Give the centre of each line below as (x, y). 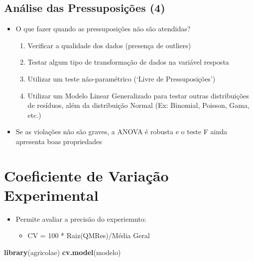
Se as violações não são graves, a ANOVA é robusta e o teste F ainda (121, 131)
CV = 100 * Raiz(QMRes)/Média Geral (89, 235)
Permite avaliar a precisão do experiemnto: (81, 218)
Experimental (51, 195)
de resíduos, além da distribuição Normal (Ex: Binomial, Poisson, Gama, (138, 105)
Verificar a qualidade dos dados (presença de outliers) (109, 45)
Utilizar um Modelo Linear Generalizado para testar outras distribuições (138, 95)
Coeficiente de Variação (86, 175)
